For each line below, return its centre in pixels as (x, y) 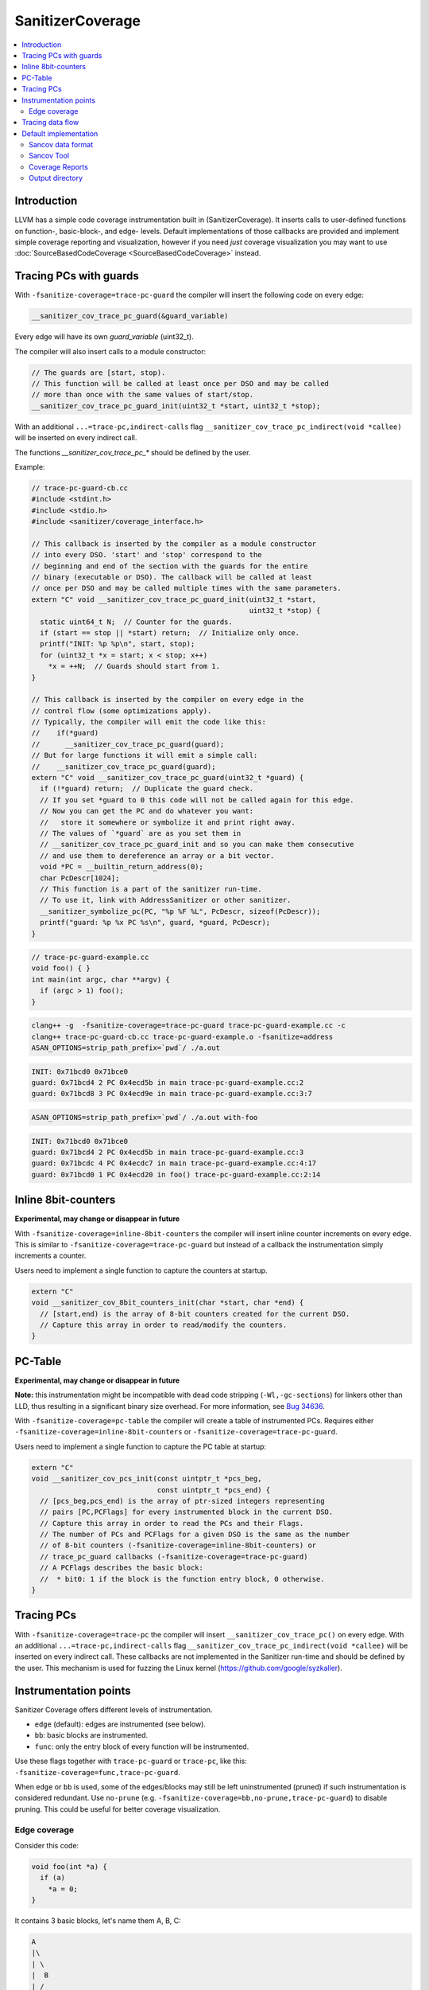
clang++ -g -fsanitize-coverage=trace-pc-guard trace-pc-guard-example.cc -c (188, 1026)
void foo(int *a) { (69, 1866)
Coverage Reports (59, 166)
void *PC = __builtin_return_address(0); (122, 867)
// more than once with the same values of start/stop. (143, 395)
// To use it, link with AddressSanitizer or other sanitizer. (166, 900)
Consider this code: (47, 1845)
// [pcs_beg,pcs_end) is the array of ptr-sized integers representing (182, 1501)
